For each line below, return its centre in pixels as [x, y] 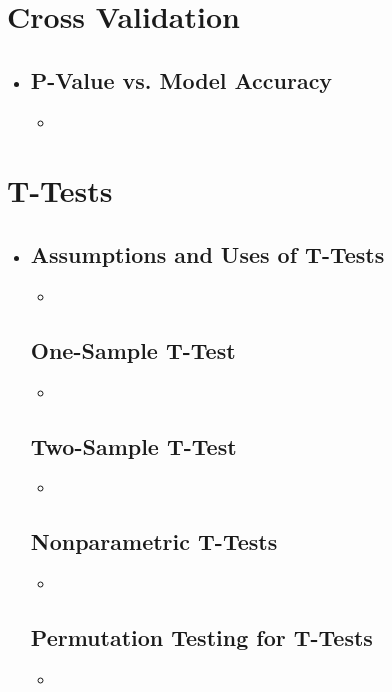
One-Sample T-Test [133, 349]
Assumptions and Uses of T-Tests [207, 253]
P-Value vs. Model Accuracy [181, 79]
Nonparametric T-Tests [154, 541]
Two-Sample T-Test [133, 445]
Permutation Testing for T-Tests [201, 637]
